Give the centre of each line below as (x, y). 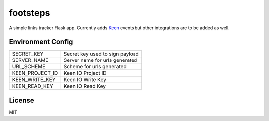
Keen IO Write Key (85, 80)
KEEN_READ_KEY (33, 86)
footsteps (30, 13)
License (22, 100)
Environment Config (41, 42)
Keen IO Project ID (85, 73)
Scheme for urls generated (95, 67)
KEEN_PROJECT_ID (35, 73)
